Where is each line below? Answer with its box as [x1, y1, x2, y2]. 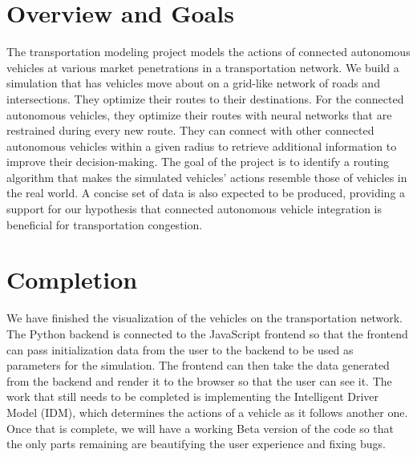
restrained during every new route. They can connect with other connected [6, 122, 374, 139]
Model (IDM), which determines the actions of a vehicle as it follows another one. [6, 403, 408, 420]
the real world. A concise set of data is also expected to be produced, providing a [6, 184, 406, 201]
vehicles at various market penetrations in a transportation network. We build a [6, 59, 399, 75]
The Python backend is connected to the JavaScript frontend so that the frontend [6, 325, 408, 342]
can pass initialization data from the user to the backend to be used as [6, 341, 354, 358]
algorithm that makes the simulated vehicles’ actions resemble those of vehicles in [6, 168, 407, 185]
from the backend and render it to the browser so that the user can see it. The [6, 372, 392, 389]
